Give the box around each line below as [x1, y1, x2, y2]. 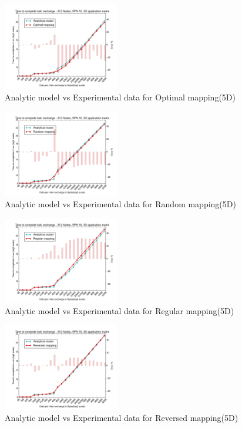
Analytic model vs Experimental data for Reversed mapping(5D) [5, 412, 238, 424]
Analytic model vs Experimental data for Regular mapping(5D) [5, 305, 234, 317]
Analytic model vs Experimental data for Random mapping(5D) [5, 198, 236, 210]
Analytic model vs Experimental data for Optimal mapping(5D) [5, 91, 236, 103]
